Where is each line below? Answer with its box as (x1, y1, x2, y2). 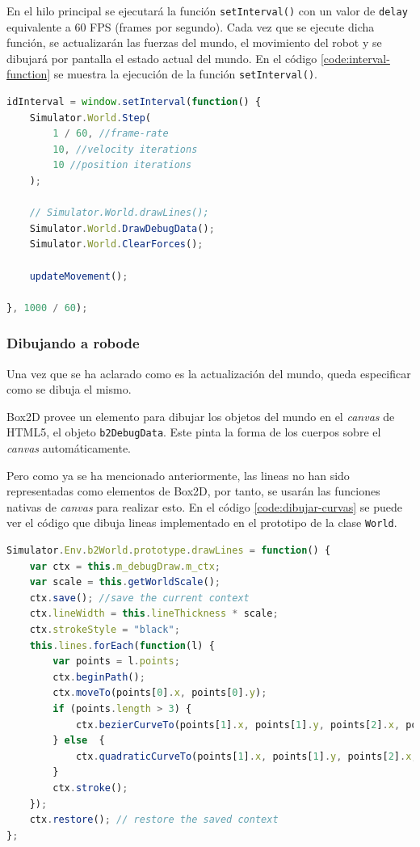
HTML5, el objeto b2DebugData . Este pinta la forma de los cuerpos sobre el (6, 423, 381, 440)
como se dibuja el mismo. (6, 381, 132, 398)
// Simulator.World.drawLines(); (29, 207, 209, 219)
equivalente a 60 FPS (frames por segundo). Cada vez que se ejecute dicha (6, 18, 375, 35)
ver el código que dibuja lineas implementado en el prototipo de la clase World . (6, 514, 397, 531)
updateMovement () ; (29, 270, 128, 282)
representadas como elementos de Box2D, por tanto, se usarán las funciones (6, 482, 380, 499)
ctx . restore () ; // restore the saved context (29, 814, 279, 826)
